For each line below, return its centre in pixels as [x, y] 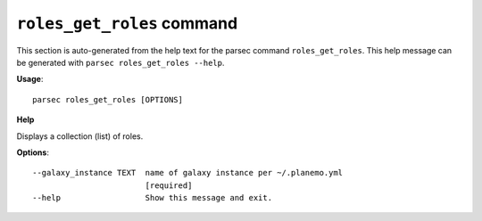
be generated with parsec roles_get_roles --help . [120, 62]
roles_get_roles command [127, 23]
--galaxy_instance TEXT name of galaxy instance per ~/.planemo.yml [188, 173]
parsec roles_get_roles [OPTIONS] [108, 99]
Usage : [30, 79]
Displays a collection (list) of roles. [80, 136]
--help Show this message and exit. [152, 198]
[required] [169, 185]
